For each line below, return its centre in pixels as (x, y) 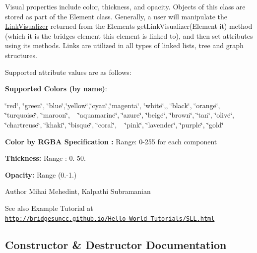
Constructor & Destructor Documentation (116, 244)
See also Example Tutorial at (49, 208)
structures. (21, 55)
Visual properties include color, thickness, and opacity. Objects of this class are (125, 6)
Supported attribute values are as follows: (68, 72)
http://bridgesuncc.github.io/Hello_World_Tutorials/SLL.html (110, 219)
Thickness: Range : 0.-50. (45, 158)
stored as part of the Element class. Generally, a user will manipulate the (116, 16)
